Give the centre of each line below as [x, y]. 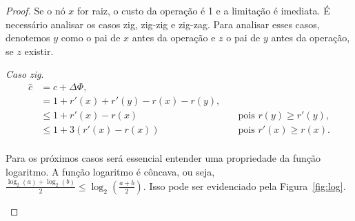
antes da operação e [174, 38]
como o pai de [91, 38]
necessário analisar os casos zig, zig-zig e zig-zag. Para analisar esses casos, [163, 24]
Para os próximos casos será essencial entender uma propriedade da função [163, 158]
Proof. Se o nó [35, 10]
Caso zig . [25, 74]
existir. [39, 51]
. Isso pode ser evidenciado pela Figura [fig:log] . [244, 186]
